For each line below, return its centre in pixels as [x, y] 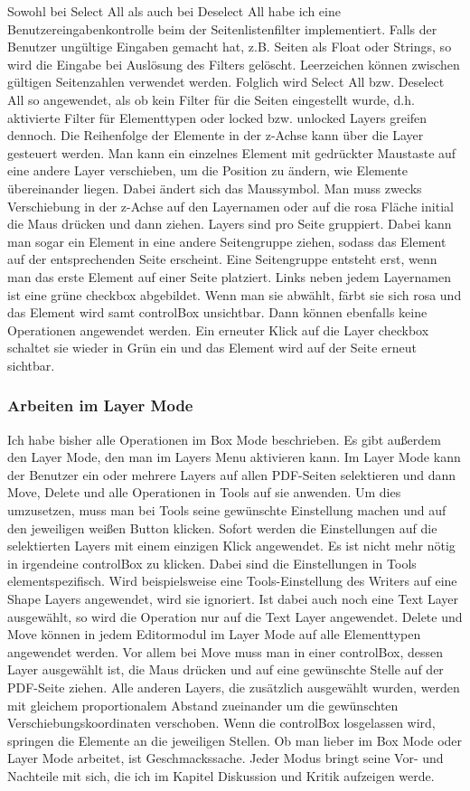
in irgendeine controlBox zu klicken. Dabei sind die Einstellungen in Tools [212, 563]
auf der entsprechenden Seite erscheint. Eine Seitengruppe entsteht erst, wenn [222, 259]
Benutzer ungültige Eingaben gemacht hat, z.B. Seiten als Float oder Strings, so [230, 47]
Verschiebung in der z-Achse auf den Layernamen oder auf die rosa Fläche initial [230, 206]
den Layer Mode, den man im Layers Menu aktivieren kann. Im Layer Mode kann [234, 457]
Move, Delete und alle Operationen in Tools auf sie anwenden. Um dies [204, 492]
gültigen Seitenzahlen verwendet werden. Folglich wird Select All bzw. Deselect [226, 82]
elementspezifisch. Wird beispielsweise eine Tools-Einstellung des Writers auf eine [232, 581]
